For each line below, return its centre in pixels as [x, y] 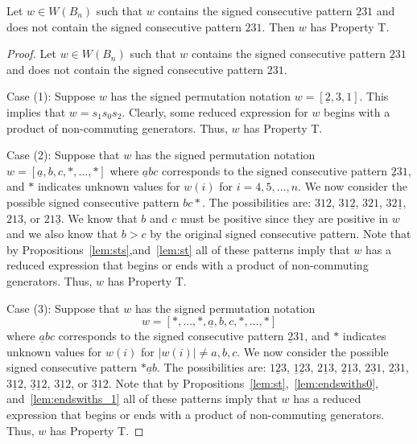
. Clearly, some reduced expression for [215, 111]
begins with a [357, 111]
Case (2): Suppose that [63, 155]
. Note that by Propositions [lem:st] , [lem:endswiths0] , [243, 382]
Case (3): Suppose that [63, 308]
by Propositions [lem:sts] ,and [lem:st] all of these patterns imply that [178, 249]
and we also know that [62, 234]
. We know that [99, 218]
